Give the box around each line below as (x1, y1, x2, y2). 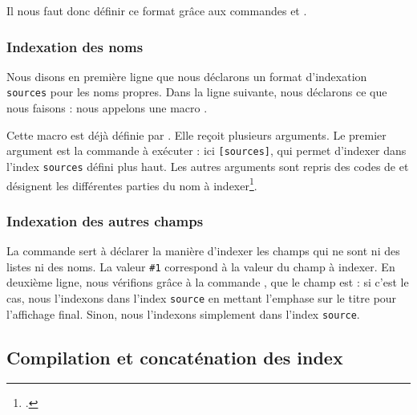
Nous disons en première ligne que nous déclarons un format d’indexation (6, 67, 367, 84)
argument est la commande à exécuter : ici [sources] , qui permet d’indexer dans (6, 142, 407, 159)
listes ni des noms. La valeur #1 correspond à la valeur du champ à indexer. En (6, 258, 395, 275)
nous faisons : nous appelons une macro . (6, 100, 208, 116)
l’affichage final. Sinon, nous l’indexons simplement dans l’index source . (6, 305, 360, 322)
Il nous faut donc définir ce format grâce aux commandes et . (6, 2, 307, 18)
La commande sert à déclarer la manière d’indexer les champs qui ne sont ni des (6, 242, 400, 259)
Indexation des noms (6, 36, 144, 56)
